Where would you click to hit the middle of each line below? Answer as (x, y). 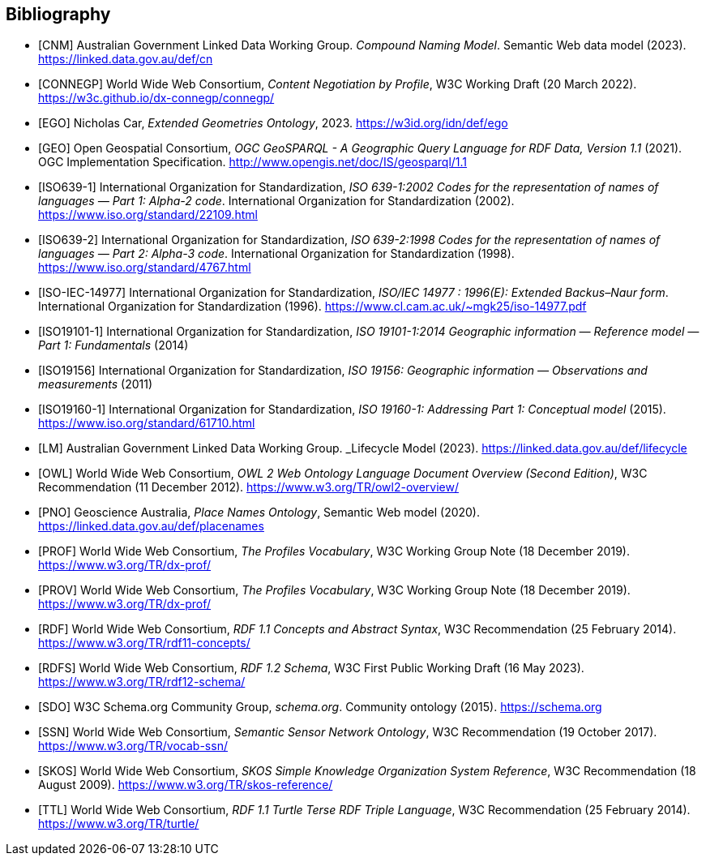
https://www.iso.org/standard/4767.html (145, 268)
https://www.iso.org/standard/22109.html (148, 215)
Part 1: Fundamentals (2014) (113, 345)
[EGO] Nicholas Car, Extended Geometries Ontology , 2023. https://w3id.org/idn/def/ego (273, 123)
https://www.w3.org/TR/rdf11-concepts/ (144, 643)
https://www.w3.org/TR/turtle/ (119, 824)
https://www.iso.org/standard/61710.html (147, 423)
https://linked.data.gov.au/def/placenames (151, 526)
